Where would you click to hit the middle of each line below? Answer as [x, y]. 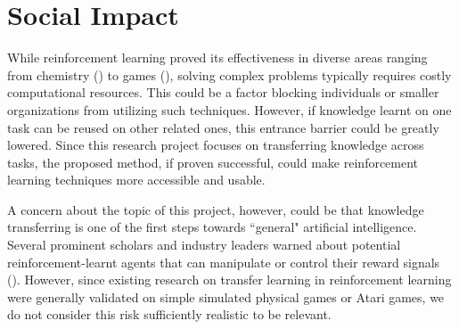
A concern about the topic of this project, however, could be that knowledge [216, 209]
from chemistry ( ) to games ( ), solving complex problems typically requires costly [229, 74]
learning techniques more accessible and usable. [136, 180]
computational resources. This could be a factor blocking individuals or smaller [223, 92]
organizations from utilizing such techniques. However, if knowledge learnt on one [229, 109]
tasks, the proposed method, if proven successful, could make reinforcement [213, 162]
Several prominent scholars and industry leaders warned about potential [204, 245]
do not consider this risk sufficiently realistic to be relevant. [169, 314]
